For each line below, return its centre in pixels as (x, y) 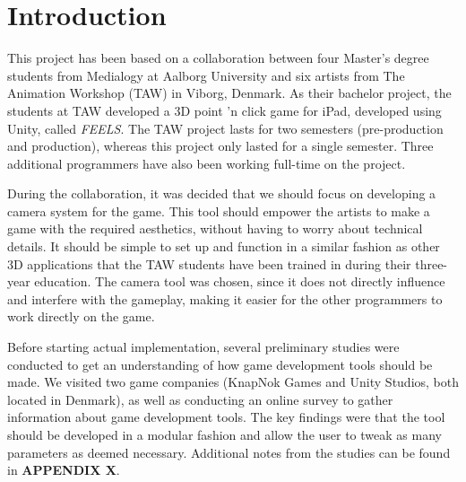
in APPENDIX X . (64, 470)
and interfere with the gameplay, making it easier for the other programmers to (225, 298)
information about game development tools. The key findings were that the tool (226, 417)
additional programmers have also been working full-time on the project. (207, 163)
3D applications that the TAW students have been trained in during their (209, 263)
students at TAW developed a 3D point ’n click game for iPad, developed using (224, 110)
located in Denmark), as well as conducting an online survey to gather (200, 399)
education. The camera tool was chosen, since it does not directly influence (240, 281)
